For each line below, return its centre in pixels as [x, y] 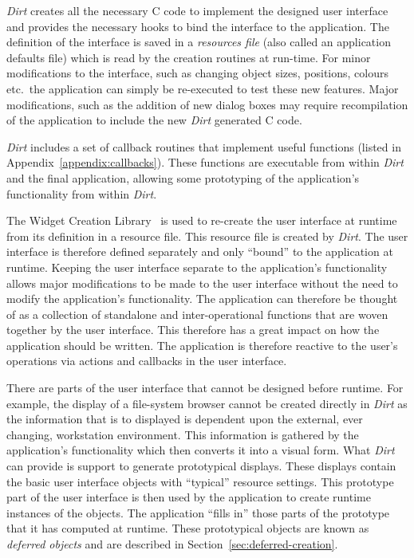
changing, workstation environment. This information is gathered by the [183, 434]
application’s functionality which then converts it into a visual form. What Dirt [201, 450]
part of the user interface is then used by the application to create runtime [189, 497]
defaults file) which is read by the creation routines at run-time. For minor [189, 57]
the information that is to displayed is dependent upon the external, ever [185, 419]
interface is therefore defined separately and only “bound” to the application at [200, 251]
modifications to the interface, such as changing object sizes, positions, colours [198, 73]
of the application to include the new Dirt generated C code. [154, 120]
